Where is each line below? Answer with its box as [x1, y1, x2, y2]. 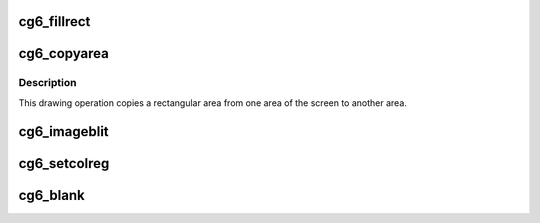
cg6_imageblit [18, 123, 109, 140]
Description [18, 76, 77, 90]
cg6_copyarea [18, 45, 109, 62]
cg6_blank [18, 186, 85, 204]
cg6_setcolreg [18, 155, 110, 172]
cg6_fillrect [18, 13, 91, 30]
